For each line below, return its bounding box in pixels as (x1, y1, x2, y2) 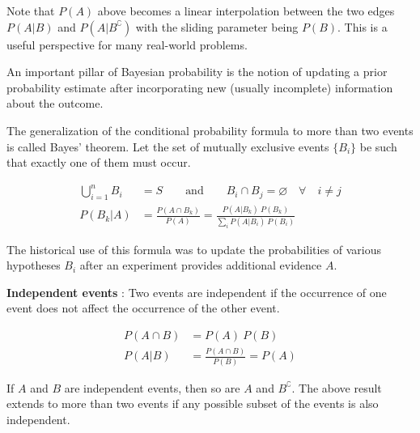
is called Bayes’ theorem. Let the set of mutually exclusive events (6, 138, 329, 155)
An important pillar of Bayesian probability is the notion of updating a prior (6, 63, 388, 80)
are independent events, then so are (64, 379, 240, 396)
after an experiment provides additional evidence (79, 257, 322, 274)
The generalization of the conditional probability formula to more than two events (6, 121, 414, 138)
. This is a (337, 18, 388, 35)
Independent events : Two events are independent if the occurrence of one (6, 283, 387, 300)
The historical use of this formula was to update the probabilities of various (6, 240, 382, 257)
